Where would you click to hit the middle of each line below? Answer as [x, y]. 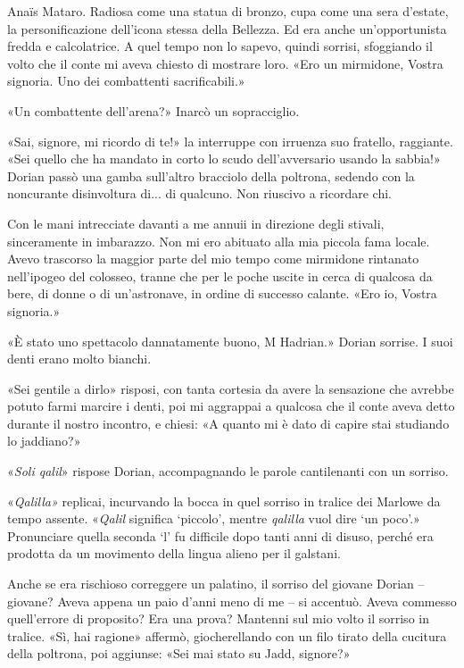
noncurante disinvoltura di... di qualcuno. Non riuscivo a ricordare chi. [199, 193]
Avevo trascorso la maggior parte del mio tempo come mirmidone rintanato [213, 259]
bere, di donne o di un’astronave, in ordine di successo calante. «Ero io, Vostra [222, 293]
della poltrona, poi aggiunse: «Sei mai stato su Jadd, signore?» [179, 653]
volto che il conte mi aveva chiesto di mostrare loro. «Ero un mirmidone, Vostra [225, 63]
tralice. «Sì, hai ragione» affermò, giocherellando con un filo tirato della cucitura [227, 635]
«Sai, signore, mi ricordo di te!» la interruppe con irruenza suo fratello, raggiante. [230, 141]
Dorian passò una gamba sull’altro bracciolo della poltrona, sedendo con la [211, 175]
